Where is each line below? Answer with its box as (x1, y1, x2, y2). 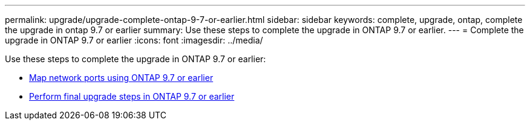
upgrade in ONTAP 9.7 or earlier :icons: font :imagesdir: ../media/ (5, 35, 263, 45)
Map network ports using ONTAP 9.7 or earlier (29, 72, 214, 83)
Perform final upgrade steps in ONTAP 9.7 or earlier (29, 91, 235, 101)
